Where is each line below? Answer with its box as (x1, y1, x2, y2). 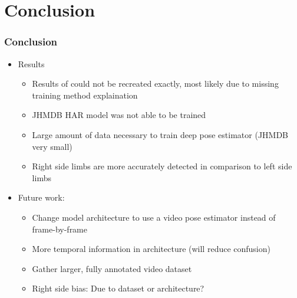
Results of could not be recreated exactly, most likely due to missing (32, 77, 279, 90)
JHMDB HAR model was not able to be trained (32, 109, 206, 121)
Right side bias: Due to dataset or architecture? (32, 282, 204, 294)
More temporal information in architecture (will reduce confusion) (32, 243, 270, 255)
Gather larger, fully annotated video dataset (32, 262, 192, 274)
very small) (32, 140, 72, 152)
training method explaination (32, 89, 138, 101)
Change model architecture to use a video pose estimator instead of (32, 211, 276, 223)
